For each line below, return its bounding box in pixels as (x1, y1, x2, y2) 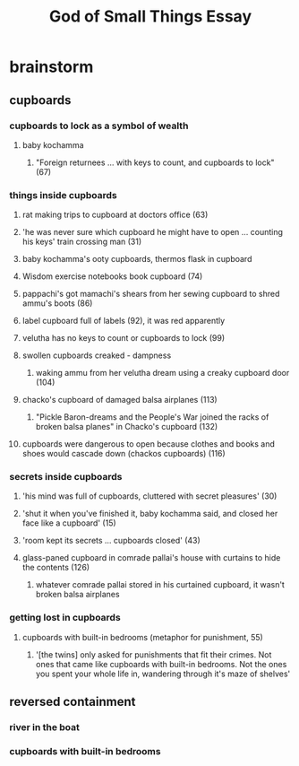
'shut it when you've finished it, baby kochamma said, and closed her (21, 509, 278, 519)
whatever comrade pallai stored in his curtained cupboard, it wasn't (35, 579, 285, 590)
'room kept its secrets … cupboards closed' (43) (21, 535, 201, 546)
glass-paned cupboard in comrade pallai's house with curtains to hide (21, 553, 281, 563)
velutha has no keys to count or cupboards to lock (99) (21, 333, 226, 344)
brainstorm (9, 57, 94, 77)
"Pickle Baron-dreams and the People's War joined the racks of (35, 412, 269, 422)
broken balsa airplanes (35, 589, 120, 600)
